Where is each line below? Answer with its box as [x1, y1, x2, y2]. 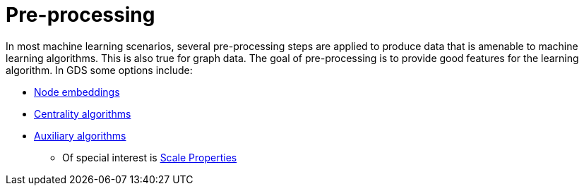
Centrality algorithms [34, 107, 131, 120]
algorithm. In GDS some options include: [6, 63, 193, 76]
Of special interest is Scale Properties [62, 151, 237, 164]
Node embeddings [34, 85, 120, 98]
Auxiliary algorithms [34, 129, 126, 142]
